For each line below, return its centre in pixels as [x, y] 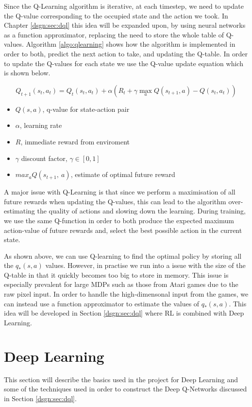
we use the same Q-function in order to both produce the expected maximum [119, 220]
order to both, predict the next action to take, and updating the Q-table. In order [126, 53]
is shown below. [27, 73]
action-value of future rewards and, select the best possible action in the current [123, 230]
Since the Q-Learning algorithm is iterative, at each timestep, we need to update [124, 6]
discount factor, [44, 158]
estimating [19, 211]
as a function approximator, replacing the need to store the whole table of [114, 34]
